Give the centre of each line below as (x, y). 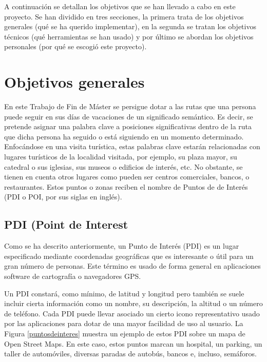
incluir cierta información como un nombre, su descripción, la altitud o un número (133, 303)
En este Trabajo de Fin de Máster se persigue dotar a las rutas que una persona (130, 106)
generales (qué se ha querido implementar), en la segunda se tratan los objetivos (130, 26)
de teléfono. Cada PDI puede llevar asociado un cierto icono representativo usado (132, 313)
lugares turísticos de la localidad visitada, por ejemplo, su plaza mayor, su (121, 157)
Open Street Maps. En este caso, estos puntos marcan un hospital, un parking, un (133, 343)
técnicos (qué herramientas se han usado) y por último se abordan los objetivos (129, 36)
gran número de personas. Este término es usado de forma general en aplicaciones (132, 266)
